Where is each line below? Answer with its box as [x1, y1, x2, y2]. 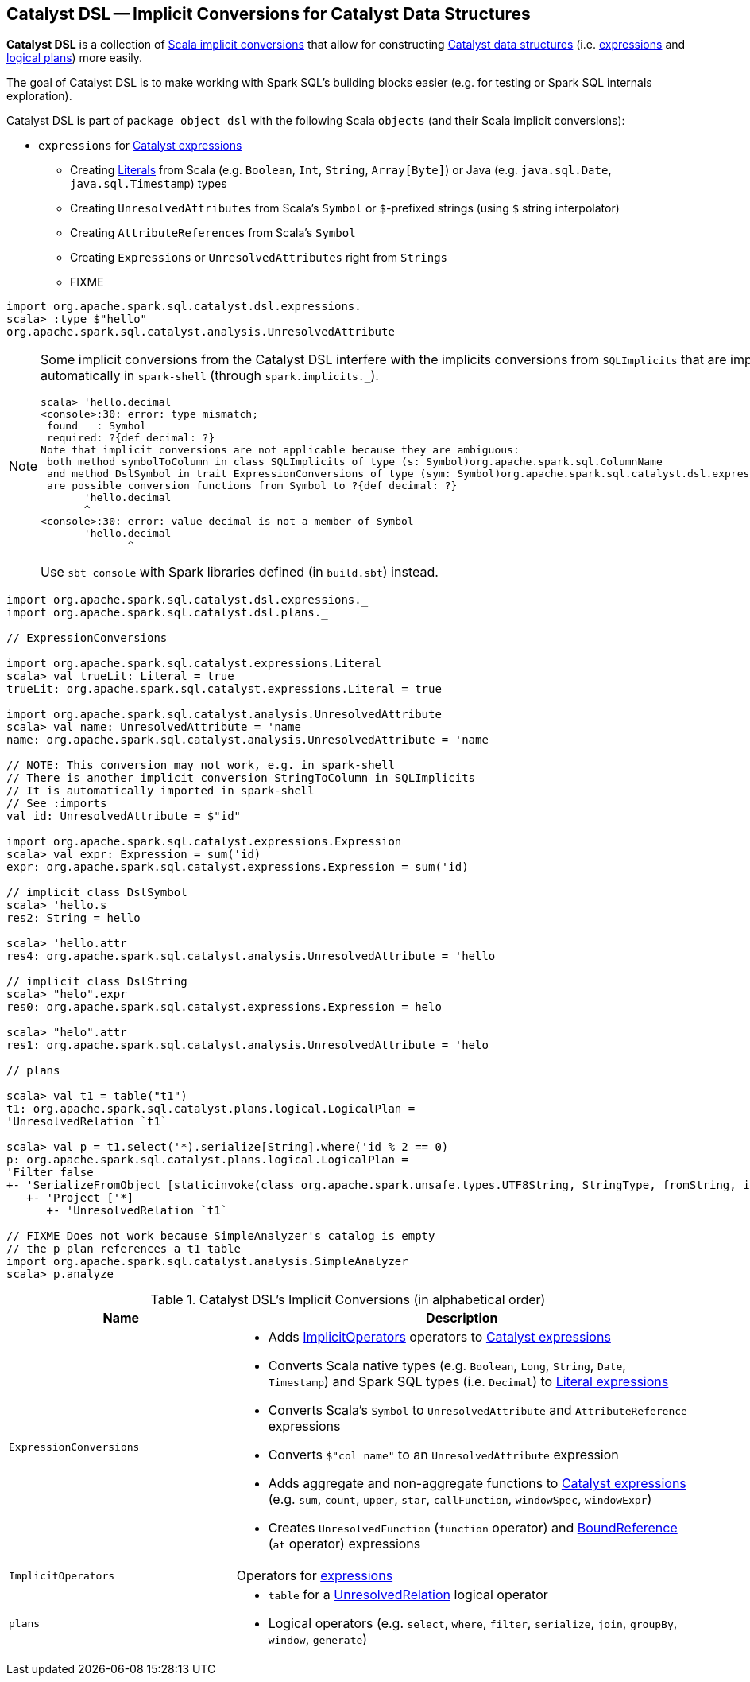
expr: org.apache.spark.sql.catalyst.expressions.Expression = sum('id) [6, 860, 469, 874]
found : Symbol [46, 420, 147, 433]
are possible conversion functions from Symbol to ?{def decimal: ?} [46, 480, 458, 492]
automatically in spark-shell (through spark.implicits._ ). [41, 367, 379, 384]
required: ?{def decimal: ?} [46, 432, 215, 445]
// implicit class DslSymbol [6, 886, 187, 899]
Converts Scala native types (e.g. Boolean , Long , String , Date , [268, 1358, 626, 1374]
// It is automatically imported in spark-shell [6, 784, 315, 798]
